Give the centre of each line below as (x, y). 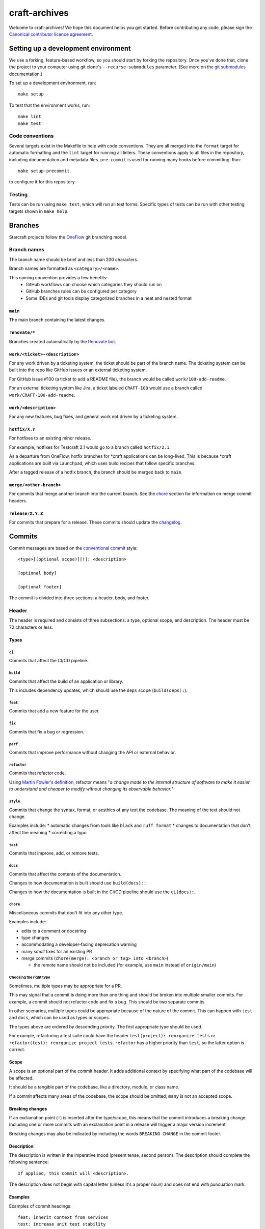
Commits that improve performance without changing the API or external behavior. (93, 753)
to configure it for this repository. (42, 182)
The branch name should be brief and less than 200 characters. (74, 259)
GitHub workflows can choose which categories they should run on (94, 285)
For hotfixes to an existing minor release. (50, 438)
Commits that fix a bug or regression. (47, 732)
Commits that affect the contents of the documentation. (65, 874)
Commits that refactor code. (38, 773)
